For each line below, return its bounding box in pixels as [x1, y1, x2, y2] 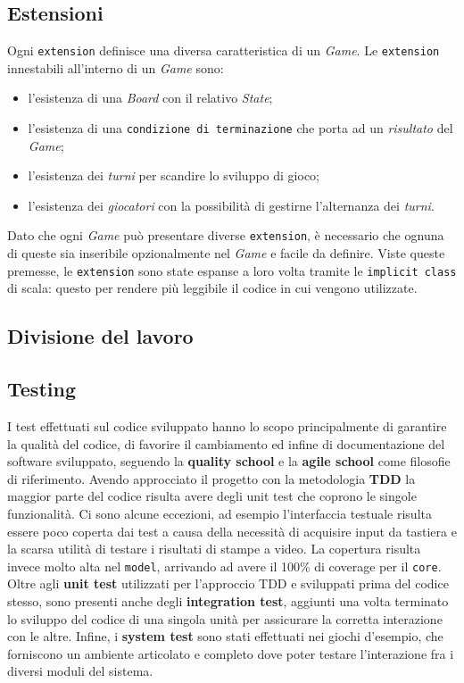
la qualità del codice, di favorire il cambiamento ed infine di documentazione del [7, 434, 445, 453]
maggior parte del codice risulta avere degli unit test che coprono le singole [7, 487, 417, 505]
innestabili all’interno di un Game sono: [7, 58, 224, 77]
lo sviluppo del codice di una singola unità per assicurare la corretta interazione [7, 609, 443, 628]
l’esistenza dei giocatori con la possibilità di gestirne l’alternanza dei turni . [28, 196, 435, 214]
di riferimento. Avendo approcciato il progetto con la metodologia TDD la [7, 469, 416, 487]
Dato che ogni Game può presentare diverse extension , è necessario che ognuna [7, 226, 444, 245]
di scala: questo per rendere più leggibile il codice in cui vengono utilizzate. [7, 279, 418, 297]
